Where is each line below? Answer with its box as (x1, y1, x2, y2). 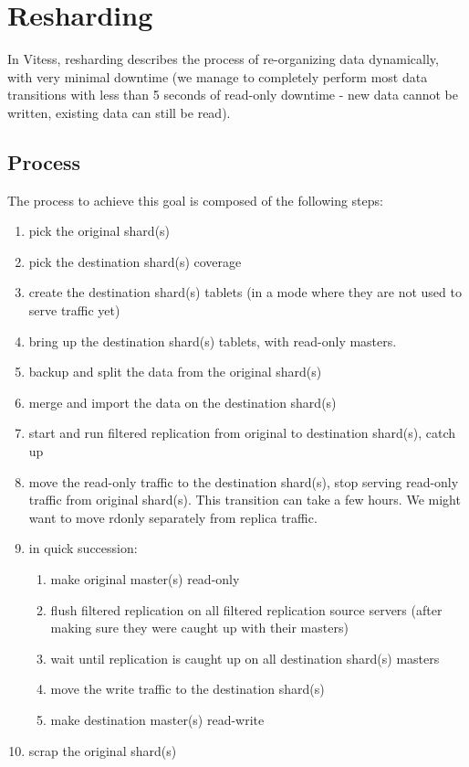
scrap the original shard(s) (28, 740, 177, 760)
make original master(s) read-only (50, 570, 240, 589)
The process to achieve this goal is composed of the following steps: (7, 190, 383, 209)
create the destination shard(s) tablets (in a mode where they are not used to (28, 282, 462, 302)
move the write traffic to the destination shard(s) (50, 679, 325, 698)
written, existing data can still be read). (7, 102, 231, 122)
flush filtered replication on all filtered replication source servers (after (50, 600, 443, 619)
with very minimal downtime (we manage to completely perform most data (7, 67, 428, 86)
